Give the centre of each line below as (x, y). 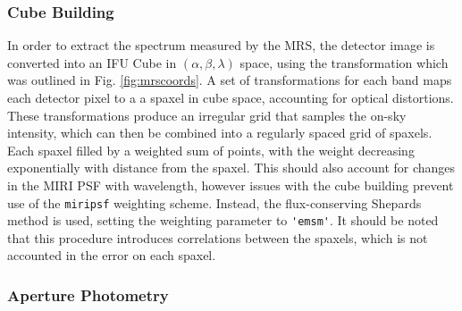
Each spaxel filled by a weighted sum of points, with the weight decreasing (211, 150)
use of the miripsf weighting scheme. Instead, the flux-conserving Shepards (214, 202)
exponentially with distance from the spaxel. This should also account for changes (231, 168)
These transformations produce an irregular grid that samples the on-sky (207, 115)
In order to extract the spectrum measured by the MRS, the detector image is (221, 45)
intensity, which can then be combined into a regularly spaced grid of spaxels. (220, 133)
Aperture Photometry (88, 294)
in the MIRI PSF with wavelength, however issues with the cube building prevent (231, 185)
